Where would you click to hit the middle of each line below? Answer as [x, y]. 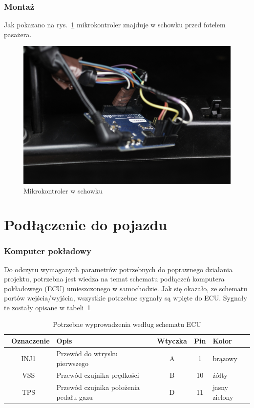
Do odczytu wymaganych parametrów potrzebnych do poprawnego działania [118, 269]
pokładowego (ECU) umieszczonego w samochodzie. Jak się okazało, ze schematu [126, 288]
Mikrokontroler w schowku [63, 191]
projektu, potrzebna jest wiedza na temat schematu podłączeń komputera [114, 279]
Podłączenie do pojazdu [86, 225]
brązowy [225, 358]
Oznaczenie [31, 341]
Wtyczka [172, 341]
